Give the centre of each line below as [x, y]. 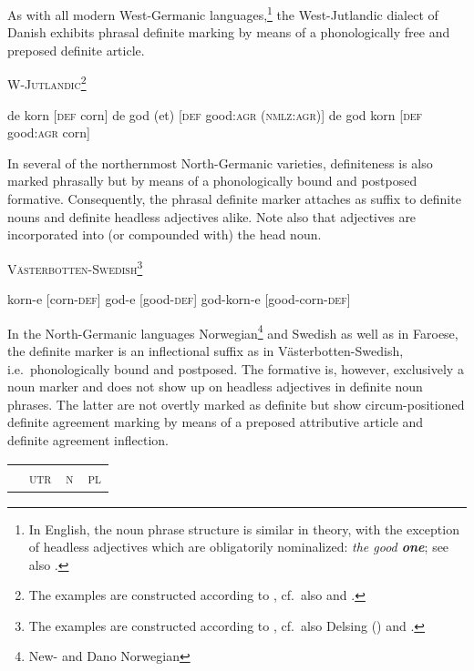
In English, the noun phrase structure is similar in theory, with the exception [244, 529]
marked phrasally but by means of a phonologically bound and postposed [212, 181]
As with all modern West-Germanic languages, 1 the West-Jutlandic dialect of [223, 13]
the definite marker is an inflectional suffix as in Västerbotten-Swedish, [206, 350]
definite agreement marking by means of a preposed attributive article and [216, 422]
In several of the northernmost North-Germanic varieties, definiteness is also [220, 163]
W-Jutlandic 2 [47, 83]
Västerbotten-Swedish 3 [75, 267]
